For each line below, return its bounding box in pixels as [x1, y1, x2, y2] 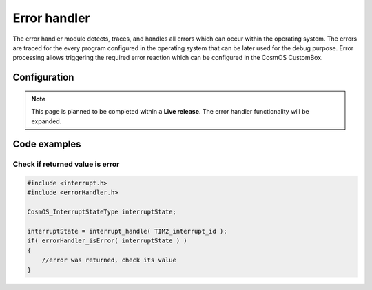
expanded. [31, 117, 62, 125]
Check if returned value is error [12, 159, 120, 169]
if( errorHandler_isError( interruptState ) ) [27, 237, 187, 245]
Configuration [12, 72, 74, 83]
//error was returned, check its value [41, 256, 177, 265]
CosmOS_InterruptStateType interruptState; [27, 208, 177, 216]
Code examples [12, 138, 81, 150]
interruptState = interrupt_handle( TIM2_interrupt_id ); [27, 227, 227, 236]
